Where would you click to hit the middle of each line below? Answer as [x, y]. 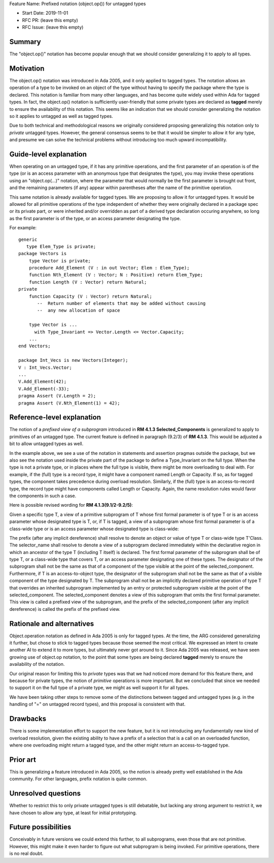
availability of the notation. [37, 664]
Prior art [23, 760]
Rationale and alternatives [52, 623]
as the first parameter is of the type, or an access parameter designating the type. [95, 218]
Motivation [27, 68]
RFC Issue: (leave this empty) [53, 27]
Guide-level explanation [48, 154]
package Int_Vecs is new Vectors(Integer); [73, 360]
